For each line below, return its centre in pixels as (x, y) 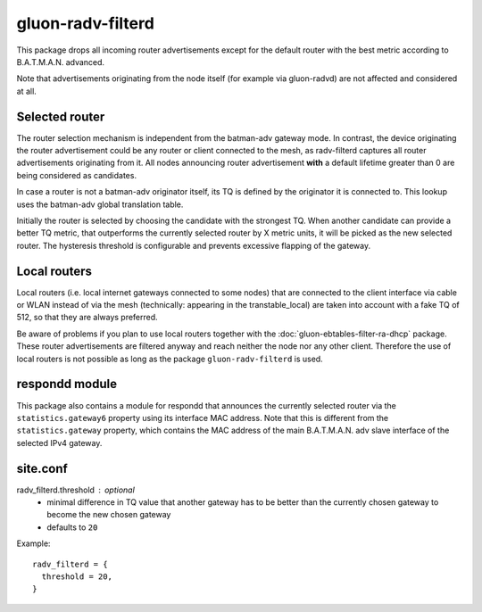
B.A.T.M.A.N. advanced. (61, 62)
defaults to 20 (72, 527)
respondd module (67, 384)
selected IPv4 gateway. (59, 442)
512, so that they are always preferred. (87, 318)
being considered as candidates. (77, 175)
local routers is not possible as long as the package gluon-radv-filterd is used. (170, 359)
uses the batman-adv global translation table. (100, 204)
